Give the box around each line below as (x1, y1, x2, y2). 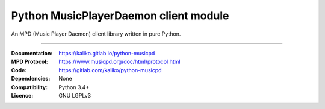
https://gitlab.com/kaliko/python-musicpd (58, 66, 162, 73)
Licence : (11, 92, 34, 99)
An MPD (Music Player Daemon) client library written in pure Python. (11, 30, 181, 37)
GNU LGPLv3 (58, 92, 91, 99)
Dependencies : (11, 75, 51, 83)
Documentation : (11, 49, 53, 57)
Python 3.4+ (58, 83, 90, 90)
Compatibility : (11, 83, 48, 90)
